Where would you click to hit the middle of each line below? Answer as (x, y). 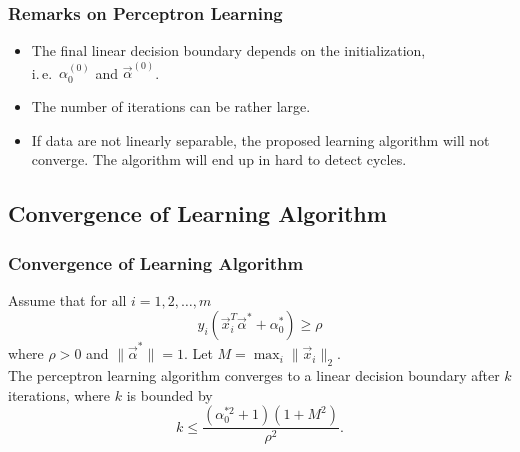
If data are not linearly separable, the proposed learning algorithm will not (260, 139)
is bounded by (169, 394)
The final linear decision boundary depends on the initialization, (228, 50)
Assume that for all (67, 299)
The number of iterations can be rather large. (171, 106)
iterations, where (59, 394)
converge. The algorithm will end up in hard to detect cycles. (219, 159)
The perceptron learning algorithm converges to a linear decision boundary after (254, 374)
